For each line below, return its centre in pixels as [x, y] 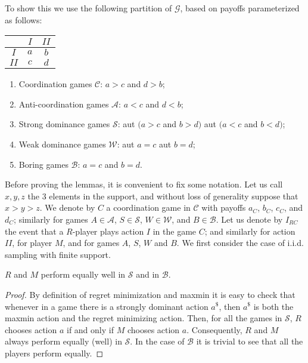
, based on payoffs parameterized [240, 8]
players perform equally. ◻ [54, 353]
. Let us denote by [249, 219]
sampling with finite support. [58, 254]
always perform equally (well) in [63, 341]
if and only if [90, 329]
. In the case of [157, 341]
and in [148, 274]
